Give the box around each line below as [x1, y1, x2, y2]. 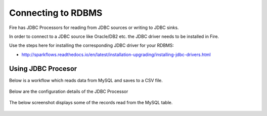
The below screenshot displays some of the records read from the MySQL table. [9, 100, 173, 106]
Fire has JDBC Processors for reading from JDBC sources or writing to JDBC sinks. [9, 25, 179, 30]
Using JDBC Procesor [9, 64, 77, 73]
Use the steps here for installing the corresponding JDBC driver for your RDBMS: [9, 42, 174, 49]
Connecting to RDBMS [9, 7, 102, 18]
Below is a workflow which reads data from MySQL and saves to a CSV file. [9, 77, 163, 83]
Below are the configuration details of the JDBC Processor [9, 88, 129, 94]
